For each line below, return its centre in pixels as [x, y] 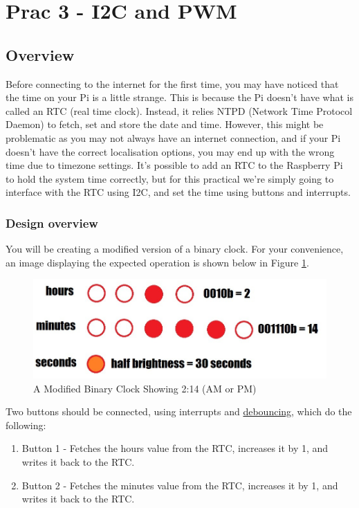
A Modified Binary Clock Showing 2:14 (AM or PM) [145, 388]
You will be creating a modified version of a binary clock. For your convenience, [175, 249]
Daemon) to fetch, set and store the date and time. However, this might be [165, 124]
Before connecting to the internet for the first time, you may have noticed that [172, 83]
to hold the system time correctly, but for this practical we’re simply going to [170, 178]
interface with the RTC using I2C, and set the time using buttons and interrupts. [178, 192]
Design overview [52, 223]
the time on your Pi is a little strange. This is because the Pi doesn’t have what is [180, 97]
